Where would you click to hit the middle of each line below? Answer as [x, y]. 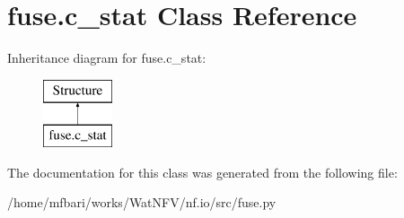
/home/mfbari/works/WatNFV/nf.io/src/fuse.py [142, 202]
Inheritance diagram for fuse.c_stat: [107, 58]
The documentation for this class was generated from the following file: [202, 172]
